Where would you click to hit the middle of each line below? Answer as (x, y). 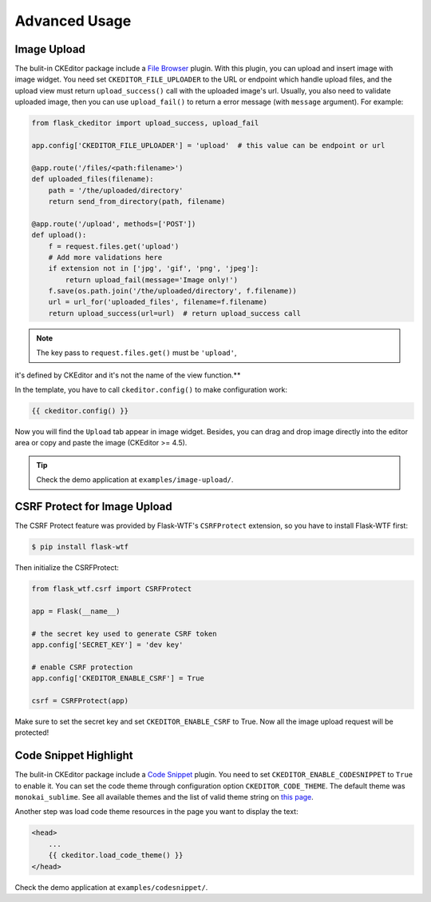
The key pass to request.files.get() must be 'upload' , (136, 353)
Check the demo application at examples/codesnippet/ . (111, 887)
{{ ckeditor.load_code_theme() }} (116, 855)
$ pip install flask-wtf (80, 547)
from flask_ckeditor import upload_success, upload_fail (145, 123)
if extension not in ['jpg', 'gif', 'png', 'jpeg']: (154, 269)
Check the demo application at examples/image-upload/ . (135, 480)
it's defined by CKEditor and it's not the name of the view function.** (128, 375)
